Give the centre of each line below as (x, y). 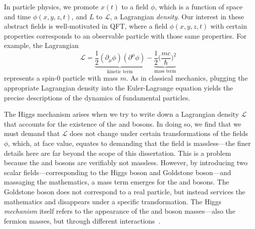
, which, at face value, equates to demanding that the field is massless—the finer (129, 143)
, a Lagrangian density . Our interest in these (177, 16)
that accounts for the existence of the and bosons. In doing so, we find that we (123, 123)
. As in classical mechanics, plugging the (187, 78)
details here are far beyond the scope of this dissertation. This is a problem (118, 153)
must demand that (32, 133)
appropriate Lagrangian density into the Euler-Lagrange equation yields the (119, 88)
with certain (229, 26)
